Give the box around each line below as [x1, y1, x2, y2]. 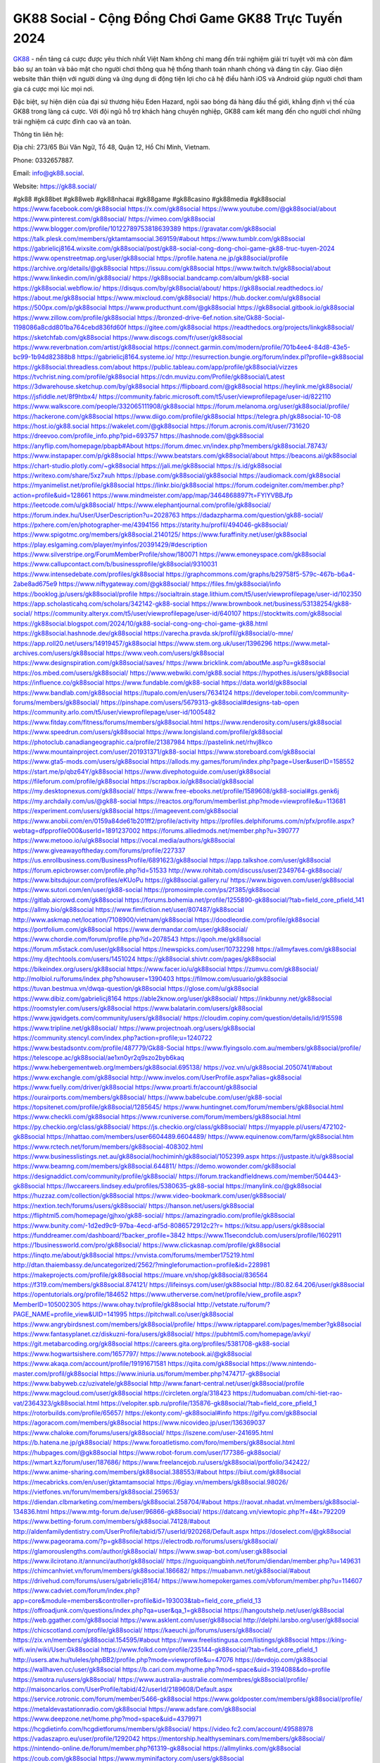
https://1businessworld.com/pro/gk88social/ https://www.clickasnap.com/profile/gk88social [13, 1241, 281, 1250]
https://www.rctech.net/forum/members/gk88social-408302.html [13, 1142, 203, 1151]
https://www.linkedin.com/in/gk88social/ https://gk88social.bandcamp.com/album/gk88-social [13, 274, 289, 282]
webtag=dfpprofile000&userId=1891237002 [13, 826, 141, 835]
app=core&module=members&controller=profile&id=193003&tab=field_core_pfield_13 [13, 1596, 262, 1604]
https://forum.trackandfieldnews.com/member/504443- [178, 1171, 341, 1181]
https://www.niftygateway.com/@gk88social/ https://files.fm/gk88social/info [58, 580, 281, 588]
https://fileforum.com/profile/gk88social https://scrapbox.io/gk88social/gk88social [13, 777, 254, 786]
